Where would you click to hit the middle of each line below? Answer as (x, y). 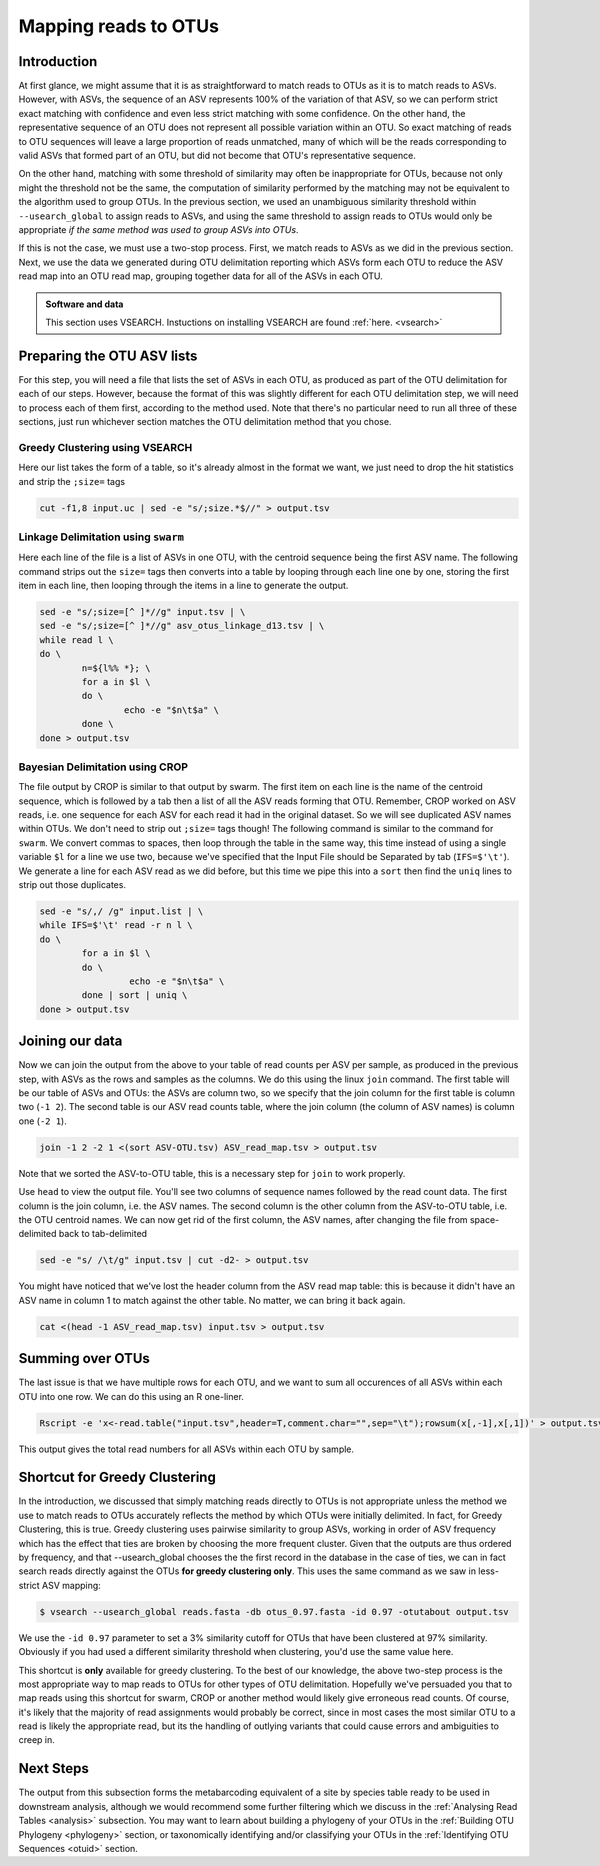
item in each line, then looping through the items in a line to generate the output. (183, 586)
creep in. (36, 1740)
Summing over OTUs (84, 1358)
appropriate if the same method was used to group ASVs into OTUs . (158, 229)
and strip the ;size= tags (71, 481)
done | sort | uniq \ (134, 995)
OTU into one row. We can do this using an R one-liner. (131, 1396)
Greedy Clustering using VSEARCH (105, 447)
